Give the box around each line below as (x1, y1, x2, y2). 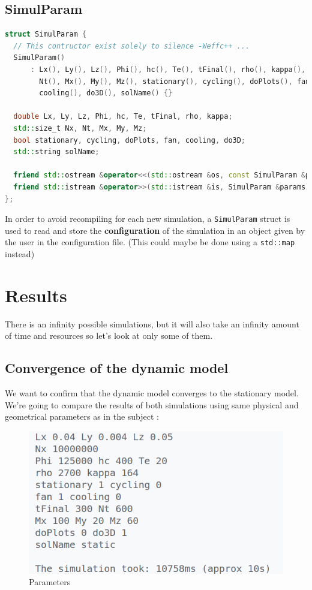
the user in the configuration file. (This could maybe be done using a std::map (5, 236, 295, 248)
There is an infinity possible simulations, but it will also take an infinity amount (5, 317, 299, 330)
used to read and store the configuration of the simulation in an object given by (5, 224, 305, 236)
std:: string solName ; (13, 147, 100, 156)
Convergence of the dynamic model (5, 359, 229, 377)
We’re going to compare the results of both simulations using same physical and (5, 398, 299, 411)
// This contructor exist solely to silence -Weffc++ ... (13, 41, 250, 50)
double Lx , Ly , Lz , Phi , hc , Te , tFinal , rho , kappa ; (13, 112, 233, 121)
